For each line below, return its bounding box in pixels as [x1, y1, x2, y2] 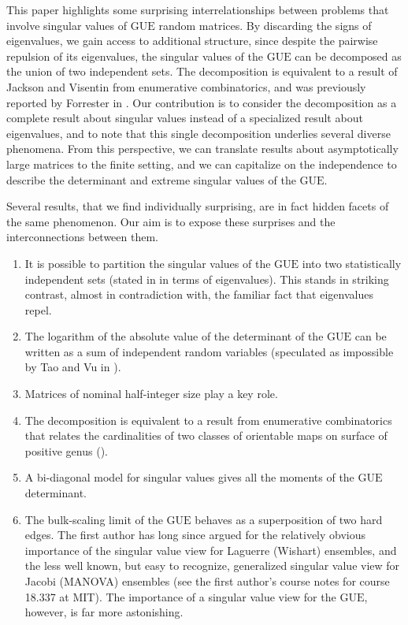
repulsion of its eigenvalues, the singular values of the [6, 47, 263, 64]
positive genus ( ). [24, 442, 108, 459]
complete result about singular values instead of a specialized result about [6, 110, 363, 126]
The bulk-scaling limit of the [24, 511, 163, 527]
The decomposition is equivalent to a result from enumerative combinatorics [24, 411, 392, 428]
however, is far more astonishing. [24, 604, 184, 620]
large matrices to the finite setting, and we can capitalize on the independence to [6, 155, 397, 172]
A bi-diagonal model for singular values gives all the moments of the [24, 469, 354, 485]
